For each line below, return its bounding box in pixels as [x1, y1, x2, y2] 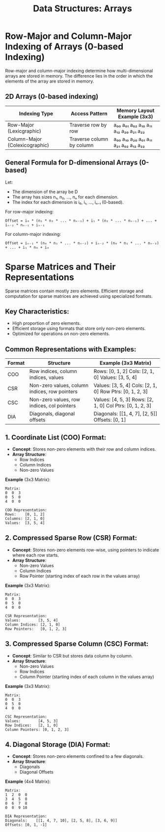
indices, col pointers [29, 402, 76, 409]
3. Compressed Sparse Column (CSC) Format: [5, 640, 149, 648]
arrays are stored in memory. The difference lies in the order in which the [5, 73, 153, 79]
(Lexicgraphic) [7, 127, 42, 134]
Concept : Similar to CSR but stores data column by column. [12, 653, 133, 659]
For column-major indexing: [5, 231, 61, 237]
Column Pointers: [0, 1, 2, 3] [5, 727, 69, 732]
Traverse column [69, 136, 109, 143]
